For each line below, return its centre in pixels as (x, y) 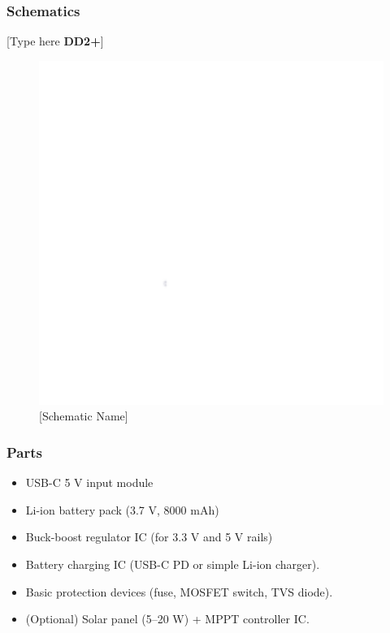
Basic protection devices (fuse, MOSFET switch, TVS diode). (179, 591)
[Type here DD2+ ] (55, 41)
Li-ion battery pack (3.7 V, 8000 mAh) (122, 509)
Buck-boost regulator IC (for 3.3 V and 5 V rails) (149, 537)
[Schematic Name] (84, 416)
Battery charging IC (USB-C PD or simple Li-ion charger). (173, 564)
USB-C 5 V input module (89, 482)
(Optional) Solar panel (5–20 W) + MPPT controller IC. (167, 619)
